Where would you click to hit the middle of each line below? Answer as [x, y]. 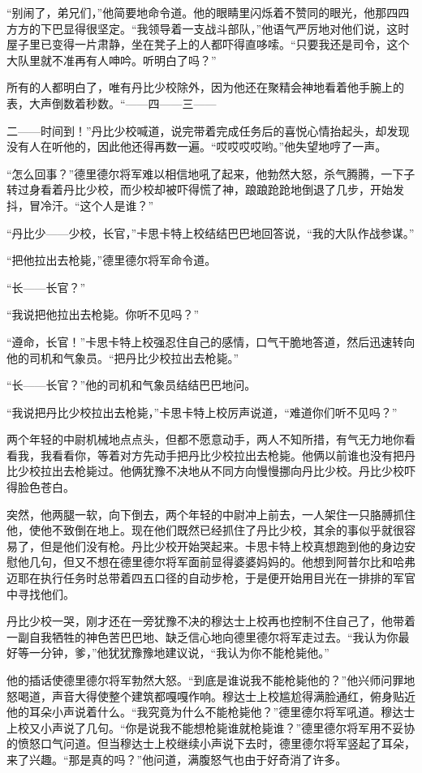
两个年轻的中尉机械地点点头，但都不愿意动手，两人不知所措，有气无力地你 [205, 439]
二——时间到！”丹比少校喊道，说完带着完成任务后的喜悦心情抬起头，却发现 [208, 130]
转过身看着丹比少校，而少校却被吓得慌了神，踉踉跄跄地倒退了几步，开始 [200, 189]
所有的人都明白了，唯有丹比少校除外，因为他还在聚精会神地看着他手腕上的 [205, 87]
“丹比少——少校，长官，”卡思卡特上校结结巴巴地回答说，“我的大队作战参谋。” [211, 232]
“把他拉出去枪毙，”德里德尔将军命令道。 [112, 260]
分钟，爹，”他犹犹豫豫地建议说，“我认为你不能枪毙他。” [185, 653]
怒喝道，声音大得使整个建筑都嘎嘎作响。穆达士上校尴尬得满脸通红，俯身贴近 [211, 696]
